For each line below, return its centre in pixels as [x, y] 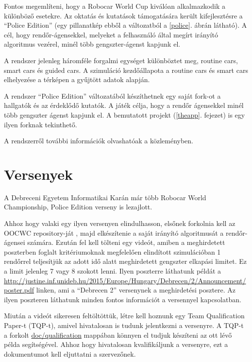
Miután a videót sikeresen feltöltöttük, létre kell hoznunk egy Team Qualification [124, 316]
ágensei [15, 242]
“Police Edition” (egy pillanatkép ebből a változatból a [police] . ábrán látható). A [126, 25]
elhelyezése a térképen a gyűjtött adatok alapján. [77, 79]
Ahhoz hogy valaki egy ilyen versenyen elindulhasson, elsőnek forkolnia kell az [120, 223]
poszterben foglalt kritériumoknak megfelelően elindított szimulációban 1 [112, 251]
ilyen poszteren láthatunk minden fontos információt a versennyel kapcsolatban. [123, 299]
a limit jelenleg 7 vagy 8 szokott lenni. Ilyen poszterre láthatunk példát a [113, 271]
